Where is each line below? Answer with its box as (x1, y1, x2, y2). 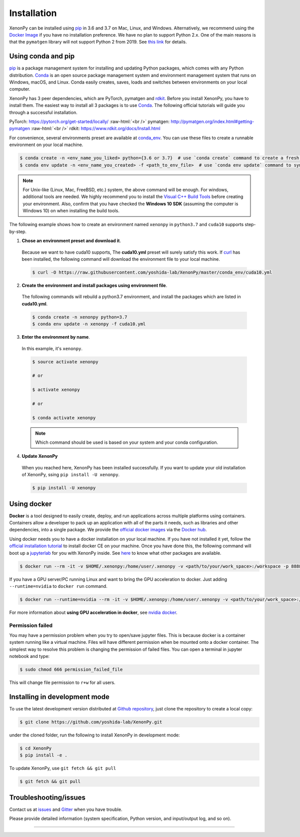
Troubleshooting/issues (9, 793, 86, 801)
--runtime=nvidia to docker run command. (9, 583, 107, 589)
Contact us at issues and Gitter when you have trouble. (9, 806, 122, 812)
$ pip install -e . (19, 752, 67, 758)
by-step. (9, 228, 27, 235)
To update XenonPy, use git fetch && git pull (9, 765, 116, 771)
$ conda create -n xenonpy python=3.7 (32, 314, 127, 320)
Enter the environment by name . (21, 334, 90, 340)
